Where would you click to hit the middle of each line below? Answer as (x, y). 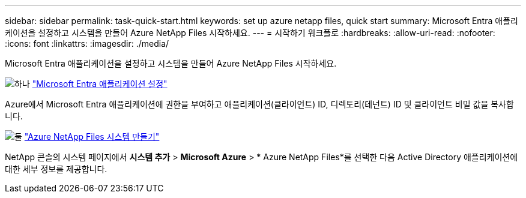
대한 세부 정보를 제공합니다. (56, 169)
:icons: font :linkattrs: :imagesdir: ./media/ (87, 43)
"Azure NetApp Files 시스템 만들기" (92, 136)
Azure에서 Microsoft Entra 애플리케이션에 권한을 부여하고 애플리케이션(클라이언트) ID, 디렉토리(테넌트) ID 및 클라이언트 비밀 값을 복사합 (259, 104)
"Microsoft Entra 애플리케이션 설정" (100, 84)
